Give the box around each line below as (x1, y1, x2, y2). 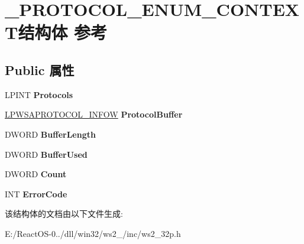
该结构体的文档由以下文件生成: (5, 207, 123, 220)
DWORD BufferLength (5, 128, 96, 140)
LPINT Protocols (5, 88, 73, 100)
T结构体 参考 (5, 20, 108, 44)
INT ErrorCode (5, 187, 67, 200)
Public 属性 (5, 60, 75, 79)
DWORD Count (5, 168, 67, 180)
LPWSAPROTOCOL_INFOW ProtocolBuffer (5, 108, 183, 121)
